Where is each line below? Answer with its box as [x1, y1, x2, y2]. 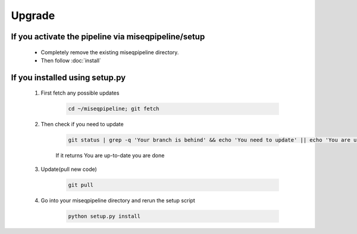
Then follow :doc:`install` [40, 57, 101, 64]
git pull [68, 182, 94, 188]
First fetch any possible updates [40, 89, 120, 96]
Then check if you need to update [40, 121, 124, 128]
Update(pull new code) [40, 166, 98, 173]
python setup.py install [68, 213, 141, 220]
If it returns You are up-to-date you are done [55, 152, 165, 159]
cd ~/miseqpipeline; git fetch [68, 105, 160, 113]
